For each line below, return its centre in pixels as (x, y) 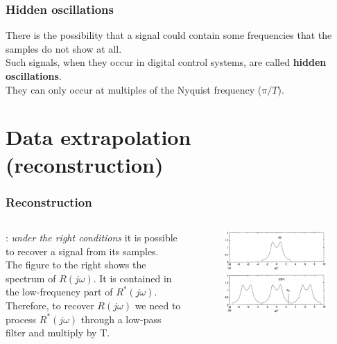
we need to (158, 305)
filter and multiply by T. (58, 333)
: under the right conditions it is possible (92, 237)
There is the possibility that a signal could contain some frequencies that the (169, 35)
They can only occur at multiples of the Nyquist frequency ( (134, 89)
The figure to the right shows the (76, 265)
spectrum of (31, 278)
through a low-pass (121, 319)
